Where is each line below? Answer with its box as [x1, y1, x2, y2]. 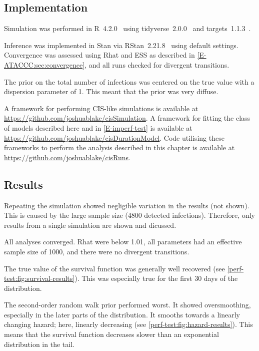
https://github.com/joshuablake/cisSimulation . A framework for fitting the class [4, 113, 250, 123]
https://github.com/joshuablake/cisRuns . [4, 152, 130, 162]
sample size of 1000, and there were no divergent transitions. [4, 246, 189, 256]
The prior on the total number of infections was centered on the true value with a [4, 76, 254, 87]
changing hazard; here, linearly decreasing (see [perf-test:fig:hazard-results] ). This [4, 319, 253, 329]
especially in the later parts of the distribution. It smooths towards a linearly [4, 309, 240, 319]
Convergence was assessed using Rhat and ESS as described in [4, 50, 195, 60]
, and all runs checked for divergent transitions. [84, 59, 229, 70]
